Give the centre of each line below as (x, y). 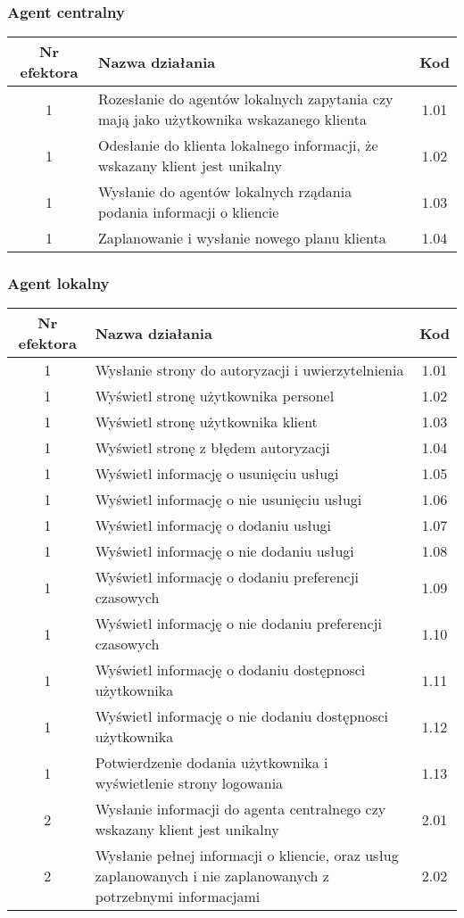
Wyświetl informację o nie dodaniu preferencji (238, 624)
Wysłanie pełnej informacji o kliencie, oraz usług (247, 856)
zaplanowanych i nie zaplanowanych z (212, 876)
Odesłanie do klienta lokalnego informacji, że (238, 145)
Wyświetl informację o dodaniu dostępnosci (230, 670)
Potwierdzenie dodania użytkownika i (211, 763)
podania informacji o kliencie (188, 212)
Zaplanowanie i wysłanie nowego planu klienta (242, 238)
